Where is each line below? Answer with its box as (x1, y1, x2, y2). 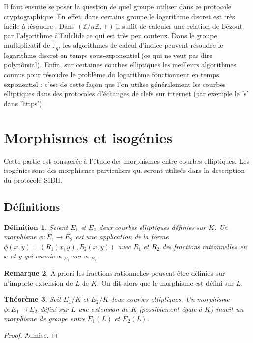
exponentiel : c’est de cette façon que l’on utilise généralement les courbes (4, 79, 226, 89)
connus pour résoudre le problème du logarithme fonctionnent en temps (4, 69, 219, 80)
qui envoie (24, 251, 55, 261)
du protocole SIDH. (4, 174, 63, 185)
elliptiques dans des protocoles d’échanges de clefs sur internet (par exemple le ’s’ (4, 88, 249, 99)
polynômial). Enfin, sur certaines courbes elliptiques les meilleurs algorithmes (4, 59, 237, 70)
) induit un (210, 303, 244, 314)
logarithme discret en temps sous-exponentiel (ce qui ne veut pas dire (4, 50, 213, 60)
